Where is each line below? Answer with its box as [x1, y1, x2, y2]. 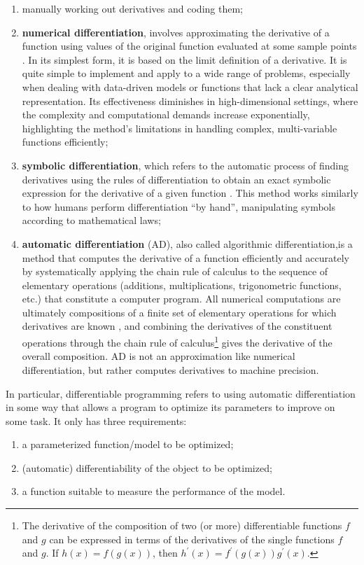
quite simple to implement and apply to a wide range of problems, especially [22, 66, 351, 81]
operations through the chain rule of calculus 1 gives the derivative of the [22, 333, 332, 349]
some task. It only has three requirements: [6, 413, 187, 428]
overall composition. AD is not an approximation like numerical [22, 349, 295, 363]
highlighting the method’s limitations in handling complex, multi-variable [22, 120, 337, 135]
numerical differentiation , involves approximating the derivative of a [22, 25, 330, 39]
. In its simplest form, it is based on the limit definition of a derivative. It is [22, 52, 347, 67]
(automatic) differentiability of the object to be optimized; [22, 460, 272, 475]
